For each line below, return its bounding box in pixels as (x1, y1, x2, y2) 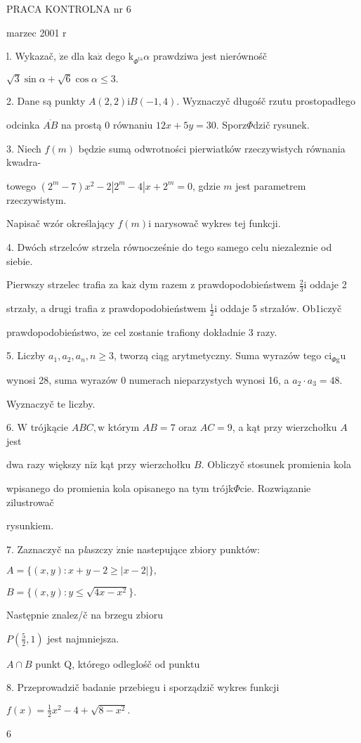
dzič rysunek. (253, 117, 310, 132)
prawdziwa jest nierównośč (152, 49, 267, 63)
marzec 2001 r (6, 25, 67, 39)
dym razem (139, 277, 188, 292)
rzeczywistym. (6, 192, 67, 207)
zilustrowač (6, 494, 54, 509)
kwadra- (6, 155, 41, 169)
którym (107, 420, 140, 434)
